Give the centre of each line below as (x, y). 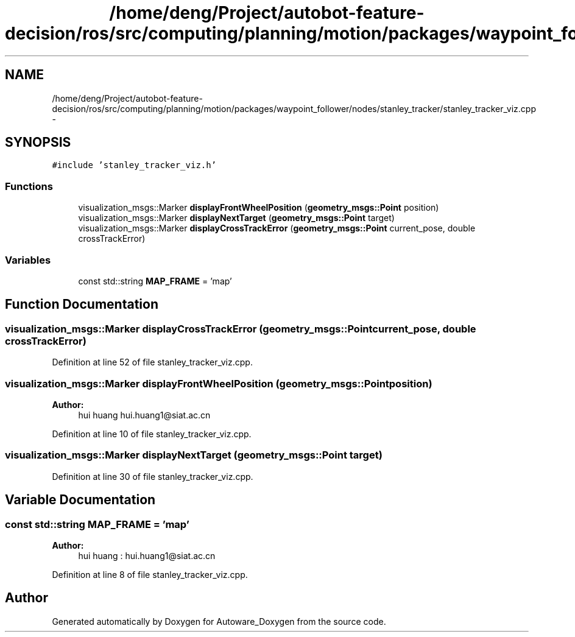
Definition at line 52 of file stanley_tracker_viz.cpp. (152, 362)
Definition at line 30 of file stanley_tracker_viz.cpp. (153, 476)
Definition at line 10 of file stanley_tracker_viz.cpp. (152, 434)
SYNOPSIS (38, 143)
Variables (28, 260)
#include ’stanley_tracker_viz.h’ (134, 165)
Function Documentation (82, 304)
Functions (29, 186)
